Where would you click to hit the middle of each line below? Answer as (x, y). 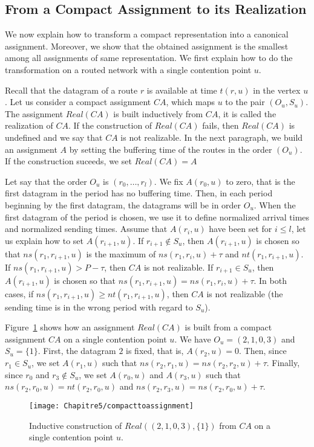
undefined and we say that (54, 137)
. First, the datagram (77, 351)
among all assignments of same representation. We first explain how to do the (149, 58)
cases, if (19, 293)
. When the (275, 204)
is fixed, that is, (155, 351)
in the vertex (277, 90)
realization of (29, 125)
